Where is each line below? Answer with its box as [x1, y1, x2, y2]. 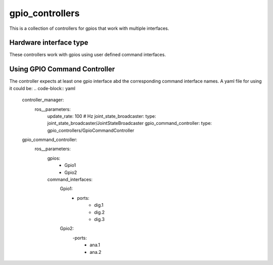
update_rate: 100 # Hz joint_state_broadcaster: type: [47, 113, 156, 119]
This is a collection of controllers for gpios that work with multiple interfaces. [9, 25, 169, 31]
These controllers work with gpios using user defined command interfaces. [9, 52, 166, 58]
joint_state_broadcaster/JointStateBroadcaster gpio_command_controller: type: [47, 120, 212, 126]
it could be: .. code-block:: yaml [9, 85, 76, 91]
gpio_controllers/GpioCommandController [47, 127, 134, 134]
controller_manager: [22, 97, 64, 103]
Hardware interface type [9, 38, 88, 47]
